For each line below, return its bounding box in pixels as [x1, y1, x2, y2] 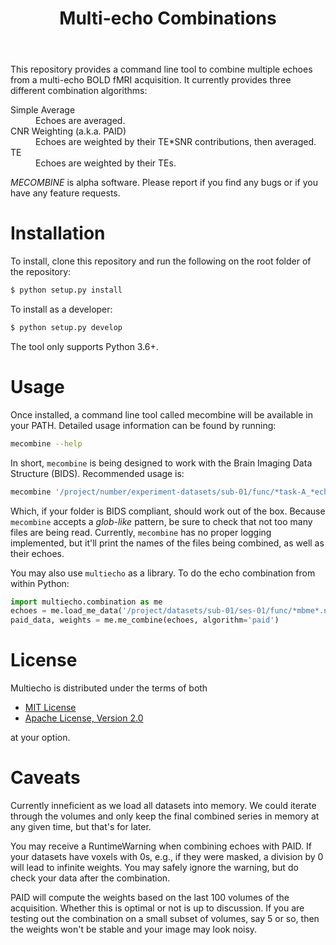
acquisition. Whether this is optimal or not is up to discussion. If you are [10, 902, 305, 914]
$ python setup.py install [10, 285, 123, 296]
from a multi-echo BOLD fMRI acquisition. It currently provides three [10, 74, 292, 86]
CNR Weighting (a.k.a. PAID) [10, 125, 127, 137]
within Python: [10, 577, 70, 589]
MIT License [24, 702, 77, 714]
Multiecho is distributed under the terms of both [10, 682, 208, 694]
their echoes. [10, 547, 65, 559]
